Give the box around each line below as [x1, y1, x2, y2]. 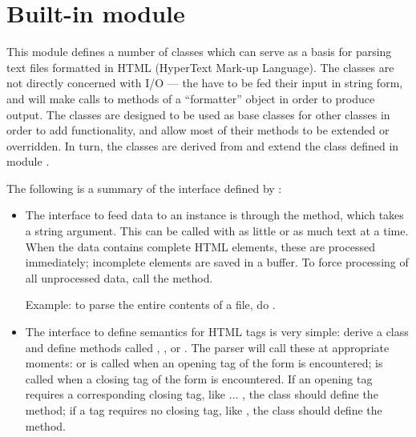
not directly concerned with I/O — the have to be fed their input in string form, [6, 74, 403, 91]
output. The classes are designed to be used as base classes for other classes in [6, 106, 390, 122]
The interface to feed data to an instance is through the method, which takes [25, 206, 404, 223]
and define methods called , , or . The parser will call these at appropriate [25, 339, 390, 355]
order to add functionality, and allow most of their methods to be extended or [6, 122, 390, 138]
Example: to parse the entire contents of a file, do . [25, 296, 276, 313]
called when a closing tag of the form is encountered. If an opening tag [25, 370, 373, 387]
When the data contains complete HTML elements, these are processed [25, 238, 375, 255]
